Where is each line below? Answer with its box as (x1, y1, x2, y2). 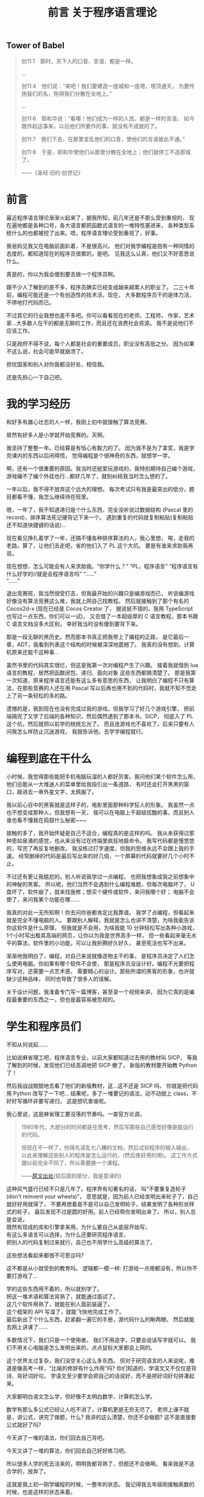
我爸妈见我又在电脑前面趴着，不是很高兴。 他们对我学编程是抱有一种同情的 (6, 242, 195, 249)
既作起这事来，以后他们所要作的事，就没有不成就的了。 (21, 122, 160, 129)
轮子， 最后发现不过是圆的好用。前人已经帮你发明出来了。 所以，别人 (16, 1208, 191, 1215)
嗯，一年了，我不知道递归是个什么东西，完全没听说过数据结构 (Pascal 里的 (6, 506, 194, 514)
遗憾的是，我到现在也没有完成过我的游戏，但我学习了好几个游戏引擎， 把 (6, 705, 189, 712)
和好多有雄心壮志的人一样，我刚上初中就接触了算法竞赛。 (6, 418, 150, 426)
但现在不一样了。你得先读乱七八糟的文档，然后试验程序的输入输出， (21, 1144, 192, 1151)
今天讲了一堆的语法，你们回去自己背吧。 (6, 1434, 108, 1441)
